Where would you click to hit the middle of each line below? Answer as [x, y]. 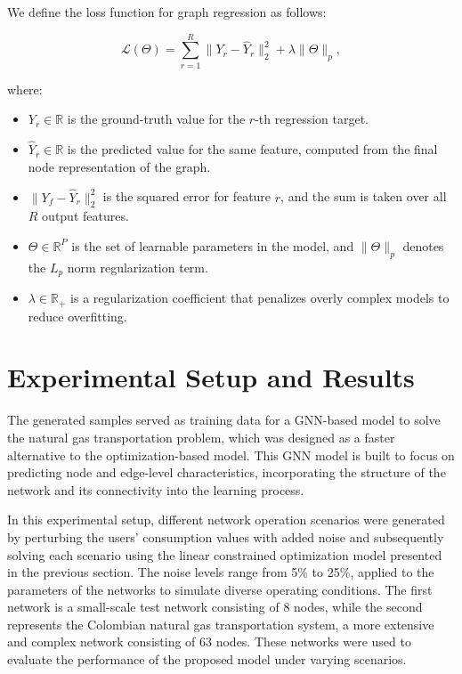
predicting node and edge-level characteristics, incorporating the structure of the [227, 472]
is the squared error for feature [187, 196]
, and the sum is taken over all [364, 196]
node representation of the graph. [119, 166]
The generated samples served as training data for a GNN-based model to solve [224, 420]
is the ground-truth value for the [156, 119]
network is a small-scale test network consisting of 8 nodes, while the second [215, 607]
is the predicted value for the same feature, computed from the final [252, 149]
